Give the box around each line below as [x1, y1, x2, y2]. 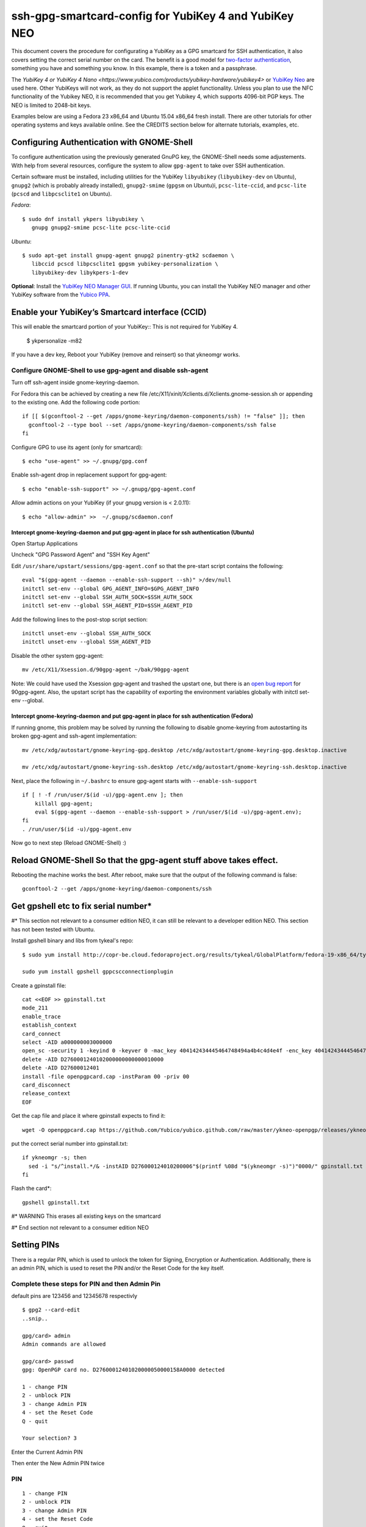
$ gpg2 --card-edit [22, 1307, 81, 1313]
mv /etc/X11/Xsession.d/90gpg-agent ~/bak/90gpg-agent [22, 666, 190, 673]
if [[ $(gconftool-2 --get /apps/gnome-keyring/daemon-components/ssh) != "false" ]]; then [22, 413, 305, 420]
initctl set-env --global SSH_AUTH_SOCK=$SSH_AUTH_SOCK [22, 593, 193, 600]
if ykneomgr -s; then [22, 1154, 87, 1161]
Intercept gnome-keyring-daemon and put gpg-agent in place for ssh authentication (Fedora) [11, 712, 253, 720]
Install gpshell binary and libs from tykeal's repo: [11, 937, 134, 944]
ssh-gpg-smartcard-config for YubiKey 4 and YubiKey [11, 9, 294, 23]
